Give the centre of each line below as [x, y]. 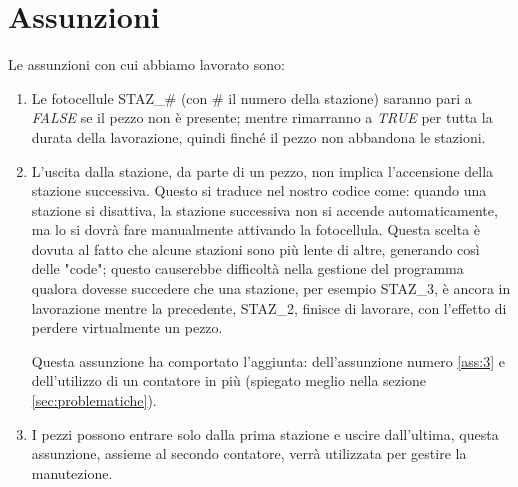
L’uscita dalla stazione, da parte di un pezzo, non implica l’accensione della [262, 170]
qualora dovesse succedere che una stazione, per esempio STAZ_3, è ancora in [271, 288]
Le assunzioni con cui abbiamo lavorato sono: [146, 64]
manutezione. [72, 472]
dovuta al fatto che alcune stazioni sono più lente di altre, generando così [255, 248]
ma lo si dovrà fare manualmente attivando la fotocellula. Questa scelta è [256, 229]
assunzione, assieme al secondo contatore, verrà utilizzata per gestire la [249, 453]
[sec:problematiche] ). [94, 400]
